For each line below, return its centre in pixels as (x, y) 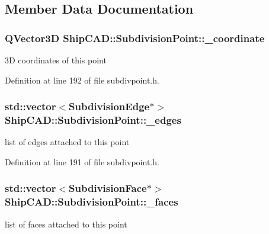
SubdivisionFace (108, 188)
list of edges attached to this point (67, 142)
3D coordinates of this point (56, 60)
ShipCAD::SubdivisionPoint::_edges (93, 120)
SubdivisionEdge (109, 106)
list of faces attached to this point (66, 224)
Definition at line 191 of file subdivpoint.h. (82, 161)
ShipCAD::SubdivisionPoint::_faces (92, 202)
